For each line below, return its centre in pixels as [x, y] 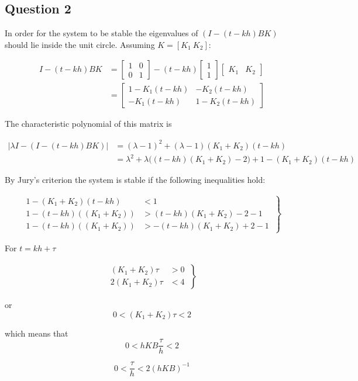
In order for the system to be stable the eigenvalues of [101, 33]
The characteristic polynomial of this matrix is [88, 124]
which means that [37, 333]
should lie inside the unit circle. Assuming [80, 44]
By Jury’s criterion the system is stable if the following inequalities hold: [135, 180]
